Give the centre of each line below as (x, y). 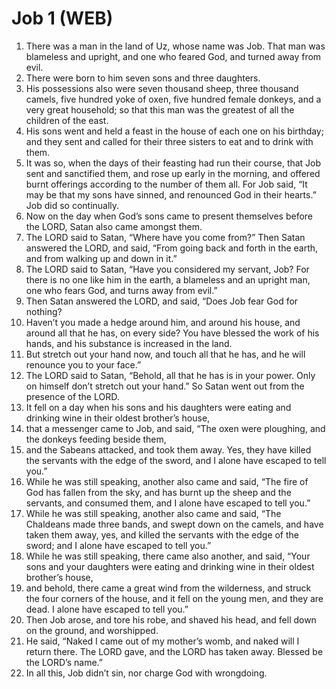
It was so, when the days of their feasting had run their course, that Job (173, 163)
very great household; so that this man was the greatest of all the (160, 109)
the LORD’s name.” (64, 662)
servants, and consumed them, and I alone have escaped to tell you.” (168, 503)
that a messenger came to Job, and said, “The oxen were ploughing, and (175, 428)
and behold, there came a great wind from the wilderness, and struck (168, 588)
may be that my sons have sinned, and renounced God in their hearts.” (171, 194)
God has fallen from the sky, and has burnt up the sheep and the (158, 492)
